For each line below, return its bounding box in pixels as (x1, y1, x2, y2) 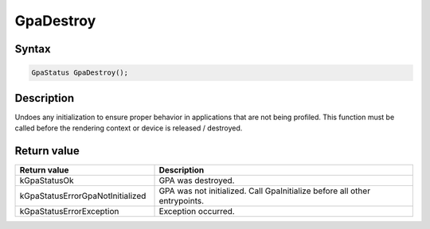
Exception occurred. (158, 205, 235, 216)
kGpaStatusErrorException (19, 205, 119, 216)
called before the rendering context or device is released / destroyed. (14, 123, 243, 133)
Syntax (14, 42, 51, 56)
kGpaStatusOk (19, 175, 75, 186)
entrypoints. (158, 195, 205, 206)
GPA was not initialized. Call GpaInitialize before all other (158, 185, 370, 196)
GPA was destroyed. (158, 175, 235, 186)
